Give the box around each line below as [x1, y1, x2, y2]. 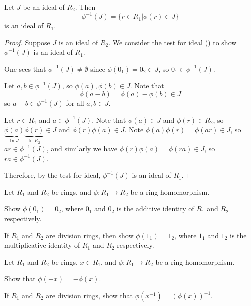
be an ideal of [23, 2, 65, 12]
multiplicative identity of [4, 240, 80, 250]
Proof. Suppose [4, 37, 50, 47]
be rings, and [51, 186, 92, 197]
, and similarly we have [46, 143, 118, 154]
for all [66, 98, 84, 108]
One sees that [4, 63, 46, 74]
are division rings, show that [46, 290, 133, 301]
